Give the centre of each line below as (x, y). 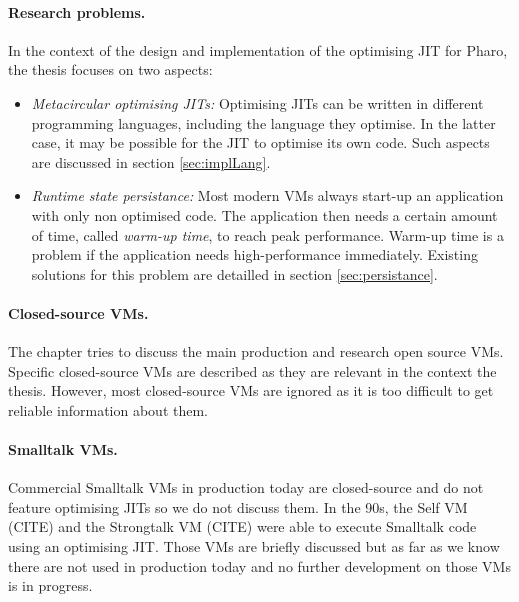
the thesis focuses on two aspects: (110, 69)
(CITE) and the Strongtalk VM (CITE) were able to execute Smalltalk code (242, 526)
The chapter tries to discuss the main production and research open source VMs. (256, 351)
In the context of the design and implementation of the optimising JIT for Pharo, (258, 49)
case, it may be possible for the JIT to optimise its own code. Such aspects (260, 142)
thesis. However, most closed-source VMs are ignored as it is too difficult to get (251, 390)
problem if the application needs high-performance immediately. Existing (254, 254)
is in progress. (50, 585)
